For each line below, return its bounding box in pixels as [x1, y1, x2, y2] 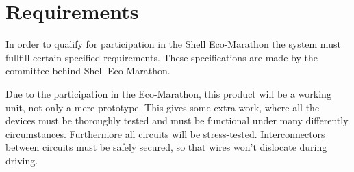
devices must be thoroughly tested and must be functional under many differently [5, 113, 349, 128]
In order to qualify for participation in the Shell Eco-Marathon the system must [5, 37, 341, 51]
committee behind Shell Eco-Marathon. [5, 63, 170, 78]
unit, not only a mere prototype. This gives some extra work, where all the [5, 100, 320, 114]
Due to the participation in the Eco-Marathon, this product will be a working [5, 86, 331, 100]
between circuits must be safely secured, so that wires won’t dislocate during [5, 140, 327, 154]
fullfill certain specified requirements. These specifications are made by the [5, 50, 318, 64]
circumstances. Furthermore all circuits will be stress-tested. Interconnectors [5, 126, 325, 141]
